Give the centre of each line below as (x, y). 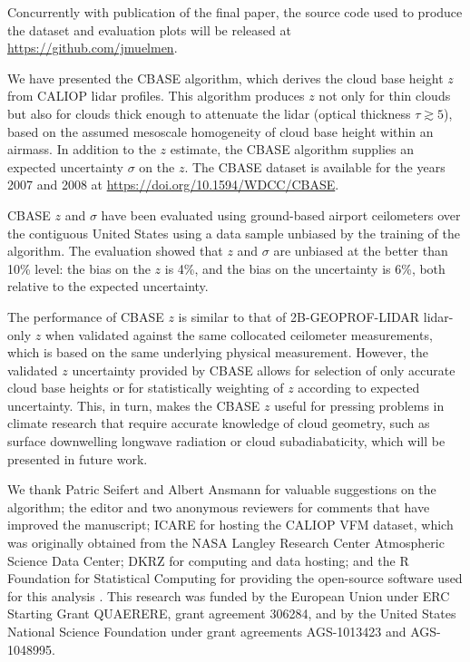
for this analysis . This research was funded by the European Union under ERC (229, 595)
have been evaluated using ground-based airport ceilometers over (281, 214)
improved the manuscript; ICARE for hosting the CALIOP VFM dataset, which (230, 525)
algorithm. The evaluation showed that (115, 251)
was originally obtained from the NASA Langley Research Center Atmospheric (226, 543)
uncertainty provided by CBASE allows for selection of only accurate (264, 370)
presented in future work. (78, 458)
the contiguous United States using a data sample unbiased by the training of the (234, 233)
